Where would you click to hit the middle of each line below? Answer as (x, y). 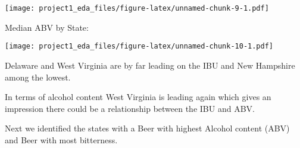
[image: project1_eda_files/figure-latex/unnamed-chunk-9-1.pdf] (137, 8)
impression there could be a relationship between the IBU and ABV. (130, 108)
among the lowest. (38, 77)
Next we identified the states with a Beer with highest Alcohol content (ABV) (147, 128)
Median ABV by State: (47, 27)
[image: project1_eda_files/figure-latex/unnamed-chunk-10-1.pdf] (139, 46)
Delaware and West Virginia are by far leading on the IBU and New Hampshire (150, 65)
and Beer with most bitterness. (61, 139)
